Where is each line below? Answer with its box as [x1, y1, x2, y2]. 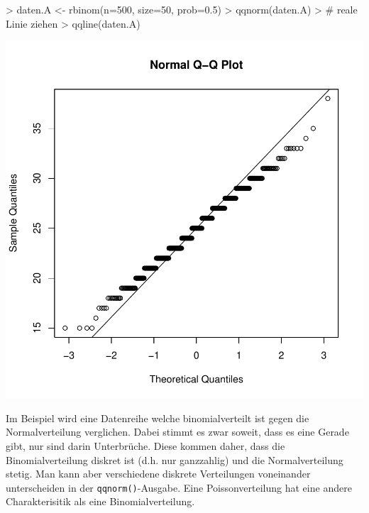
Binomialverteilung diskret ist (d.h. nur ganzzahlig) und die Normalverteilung [6, 452, 343, 467]
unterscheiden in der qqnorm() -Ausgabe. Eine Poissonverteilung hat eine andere [6, 480, 352, 495]
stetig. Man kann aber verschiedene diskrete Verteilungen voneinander [6, 466, 311, 481]
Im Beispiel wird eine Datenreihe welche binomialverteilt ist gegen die [6, 410, 309, 425]
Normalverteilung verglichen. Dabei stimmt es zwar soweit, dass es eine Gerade [6, 424, 349, 439]
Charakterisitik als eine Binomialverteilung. [6, 494, 195, 509]
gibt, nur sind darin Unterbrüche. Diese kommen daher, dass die [6, 438, 285, 453]
